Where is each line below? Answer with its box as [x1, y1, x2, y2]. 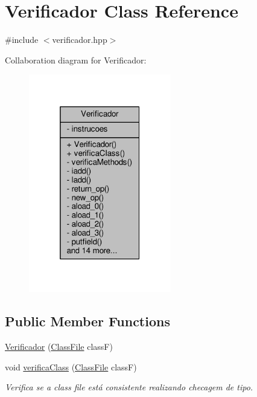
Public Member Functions [5, 312, 170, 331]
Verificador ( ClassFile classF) [5, 340, 113, 353]
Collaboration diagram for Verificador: [5, 53, 147, 66]
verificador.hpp [52, 33, 107, 46]
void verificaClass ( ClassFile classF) [5, 360, 137, 373]
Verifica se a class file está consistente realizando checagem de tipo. [5, 381, 253, 393]
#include [5, 33, 39, 46]
